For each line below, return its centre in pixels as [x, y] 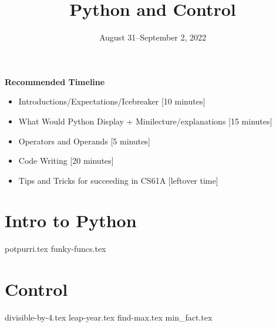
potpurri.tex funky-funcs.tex [55, 249]
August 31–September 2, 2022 [153, 37]
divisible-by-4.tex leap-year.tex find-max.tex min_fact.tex [109, 317]
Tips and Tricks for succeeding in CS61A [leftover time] [118, 180]
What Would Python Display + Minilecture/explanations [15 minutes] [145, 121]
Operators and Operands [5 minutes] [84, 141]
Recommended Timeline [55, 81]
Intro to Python [71, 220]
